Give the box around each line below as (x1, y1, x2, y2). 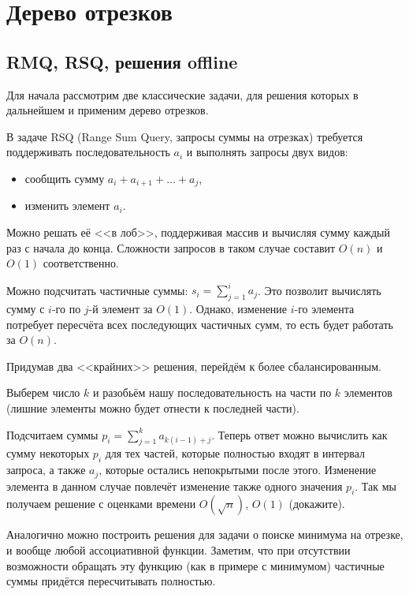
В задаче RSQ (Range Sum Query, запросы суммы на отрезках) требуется (6, 128, 363, 144)
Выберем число (6, 384, 80, 401)
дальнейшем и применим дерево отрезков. (6, 102, 209, 118)
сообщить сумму (24, 170, 105, 186)
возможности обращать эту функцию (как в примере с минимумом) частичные (6, 557, 385, 573)
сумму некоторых (6, 445, 90, 461)
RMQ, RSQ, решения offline (6, 49, 238, 73)
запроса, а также (6, 461, 86, 478)
